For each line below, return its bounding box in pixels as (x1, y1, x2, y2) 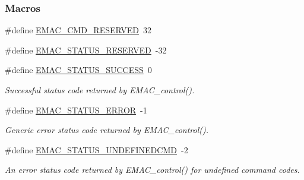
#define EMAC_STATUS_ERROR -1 (5, 103, 147, 116)
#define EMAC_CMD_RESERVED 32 (5, 24, 151, 36)
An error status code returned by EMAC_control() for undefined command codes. (5, 163, 300, 176)
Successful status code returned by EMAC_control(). (5, 84, 195, 96)
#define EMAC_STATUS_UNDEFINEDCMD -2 (5, 143, 188, 156)
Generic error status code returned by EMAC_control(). (5, 124, 209, 136)
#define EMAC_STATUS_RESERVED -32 (5, 43, 167, 56)
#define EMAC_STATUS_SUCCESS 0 (5, 64, 152, 76)
